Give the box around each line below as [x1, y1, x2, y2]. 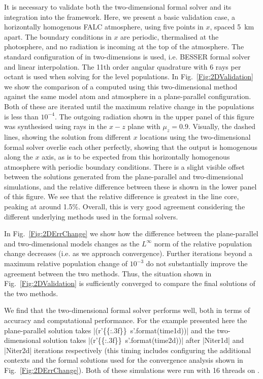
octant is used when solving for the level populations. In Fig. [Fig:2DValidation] [4, 71, 254, 82]
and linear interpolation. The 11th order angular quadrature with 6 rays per [4, 61, 241, 72]
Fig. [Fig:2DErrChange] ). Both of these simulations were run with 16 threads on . [4, 364, 259, 375]
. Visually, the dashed [188, 121, 255, 132]
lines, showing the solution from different [4, 131, 131, 142]
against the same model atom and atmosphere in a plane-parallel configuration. [4, 91, 251, 102]
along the [4, 151, 33, 162]
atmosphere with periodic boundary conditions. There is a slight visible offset [4, 161, 245, 172]
